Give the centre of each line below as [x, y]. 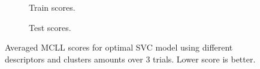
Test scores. [50, 27]
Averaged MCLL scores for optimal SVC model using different [119, 47]
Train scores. [52, 7]
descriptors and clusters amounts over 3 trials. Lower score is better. [130, 59]
